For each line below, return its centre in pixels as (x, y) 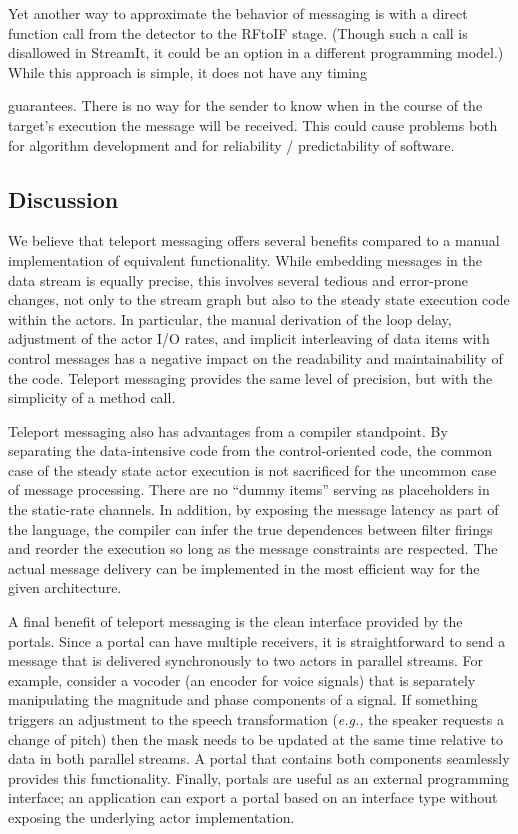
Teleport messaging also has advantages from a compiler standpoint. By (228, 430)
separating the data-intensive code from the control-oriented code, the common (250, 450)
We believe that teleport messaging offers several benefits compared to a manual (254, 240)
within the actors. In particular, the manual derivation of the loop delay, (230, 318)
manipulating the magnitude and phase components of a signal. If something (243, 699)
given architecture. (65, 587)
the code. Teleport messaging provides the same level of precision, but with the (250, 377)
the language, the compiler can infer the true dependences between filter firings (250, 528)
